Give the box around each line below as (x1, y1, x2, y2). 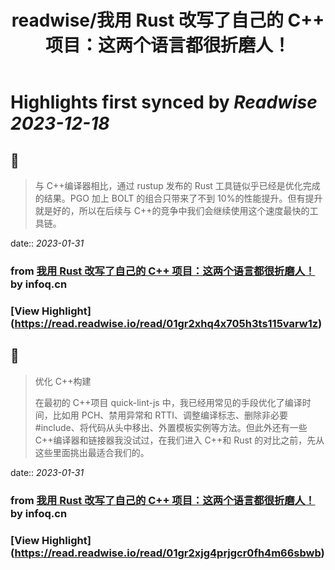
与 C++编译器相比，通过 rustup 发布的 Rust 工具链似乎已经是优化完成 (34, 180, 321, 191)
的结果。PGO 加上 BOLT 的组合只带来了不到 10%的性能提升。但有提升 (34, 192, 323, 204)
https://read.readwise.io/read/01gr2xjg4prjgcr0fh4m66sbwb (14, 546, 322, 560)
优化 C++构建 (34, 375, 92, 387)
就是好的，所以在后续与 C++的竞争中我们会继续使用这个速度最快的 (34, 205, 310, 216)
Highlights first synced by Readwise (10, 91, 318, 114)
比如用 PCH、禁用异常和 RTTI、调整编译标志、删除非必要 (52, 409, 289, 421)
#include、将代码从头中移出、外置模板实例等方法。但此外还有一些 (34, 421, 308, 433)
